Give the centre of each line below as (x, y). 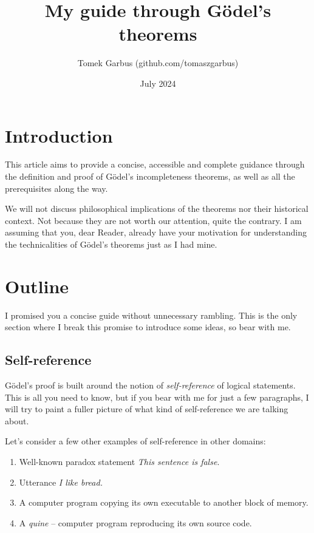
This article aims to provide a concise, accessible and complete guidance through (155, 164)
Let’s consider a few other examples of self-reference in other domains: (135, 441)
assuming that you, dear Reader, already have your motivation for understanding (156, 232)
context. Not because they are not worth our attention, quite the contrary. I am (153, 220)
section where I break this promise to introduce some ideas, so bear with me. (148, 327)
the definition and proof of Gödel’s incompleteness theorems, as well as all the (150, 176)
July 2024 (158, 83)
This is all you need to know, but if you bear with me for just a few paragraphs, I (157, 397)
